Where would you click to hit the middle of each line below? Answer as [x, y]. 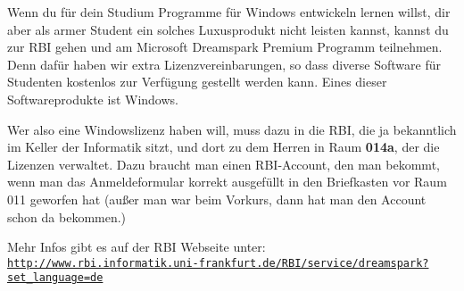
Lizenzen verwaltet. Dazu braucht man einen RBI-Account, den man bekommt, [224, 164]
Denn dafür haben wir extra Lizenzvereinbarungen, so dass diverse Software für [224, 64]
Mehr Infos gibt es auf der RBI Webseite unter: [137, 247]
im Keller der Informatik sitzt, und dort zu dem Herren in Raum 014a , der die [224, 147]
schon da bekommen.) [67, 216]
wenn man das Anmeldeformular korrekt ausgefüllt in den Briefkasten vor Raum [227, 182]
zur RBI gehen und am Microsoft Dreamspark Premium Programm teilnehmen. [225, 47]
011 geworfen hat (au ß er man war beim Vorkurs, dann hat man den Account [217, 199]
